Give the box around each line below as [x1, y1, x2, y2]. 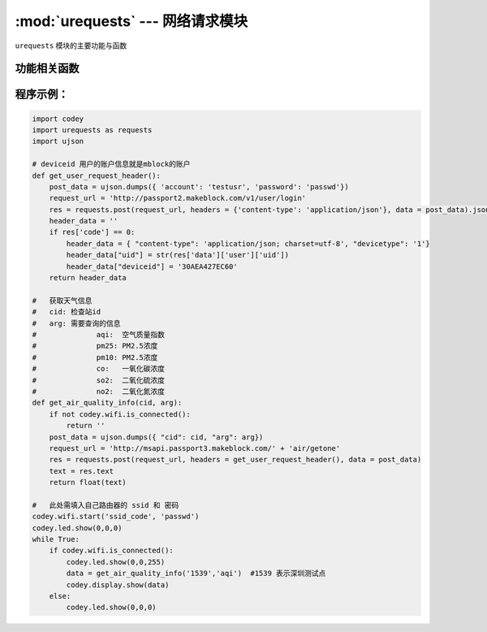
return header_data [49, 273, 127, 283]
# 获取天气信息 [32, 296, 93, 305]
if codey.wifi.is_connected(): [49, 546, 174, 556]
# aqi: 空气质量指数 [32, 330, 166, 339]
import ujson [32, 136, 84, 146]
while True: [32, 535, 80, 544]
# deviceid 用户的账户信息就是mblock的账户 [32, 159, 191, 169]
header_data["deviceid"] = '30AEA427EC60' [66, 262, 239, 271]
